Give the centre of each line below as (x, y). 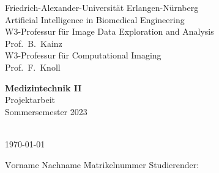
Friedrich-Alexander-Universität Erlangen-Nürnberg (102, 7)
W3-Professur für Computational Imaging (83, 55)
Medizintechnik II (43, 87)
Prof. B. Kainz (34, 43)
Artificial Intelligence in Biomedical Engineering (95, 19)
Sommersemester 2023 (46, 111)
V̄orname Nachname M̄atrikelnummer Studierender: (102, 164)
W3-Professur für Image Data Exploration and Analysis (109, 31)
